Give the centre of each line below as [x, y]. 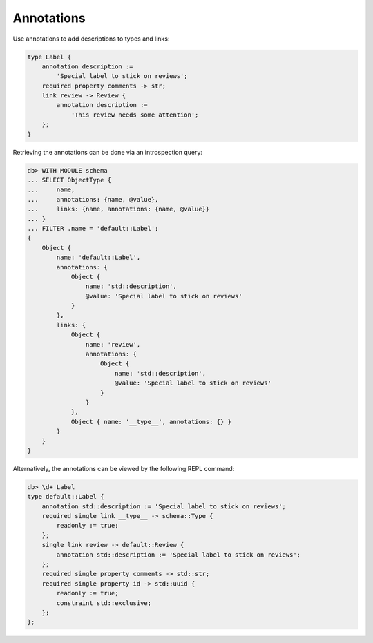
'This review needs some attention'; [135, 115]
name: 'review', [113, 344]
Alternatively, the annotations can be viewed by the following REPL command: [124, 468]
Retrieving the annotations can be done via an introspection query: [108, 152]
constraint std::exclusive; [104, 603]
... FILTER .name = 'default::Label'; [93, 228]
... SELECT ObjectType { [69, 180]
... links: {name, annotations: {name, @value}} [118, 209]
